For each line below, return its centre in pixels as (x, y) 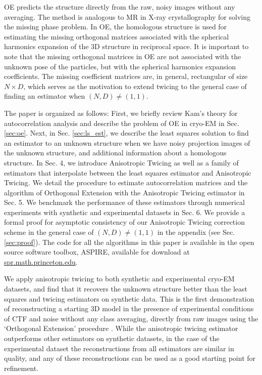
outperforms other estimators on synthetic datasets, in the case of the (112, 338)
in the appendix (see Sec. (196, 232)
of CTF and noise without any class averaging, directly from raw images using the (131, 318)
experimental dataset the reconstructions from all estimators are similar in (119, 348)
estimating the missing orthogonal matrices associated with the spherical (117, 36)
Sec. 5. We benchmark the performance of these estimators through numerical (124, 202)
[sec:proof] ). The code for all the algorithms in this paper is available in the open (129, 242)
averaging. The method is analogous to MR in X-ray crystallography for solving (127, 16)
